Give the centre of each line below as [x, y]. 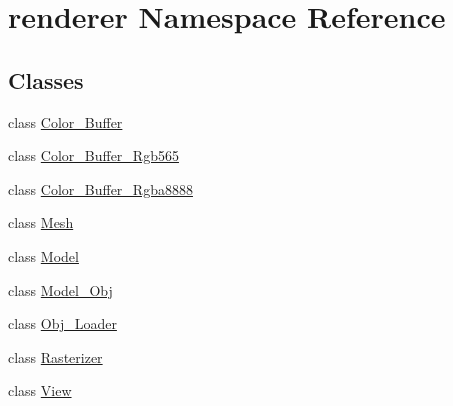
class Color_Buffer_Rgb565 [93, 155]
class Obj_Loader [62, 323]
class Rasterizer [55, 356]
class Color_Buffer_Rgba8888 [100, 188]
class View [40, 390]
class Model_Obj [60, 289]
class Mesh [41, 222]
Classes [46, 79]
